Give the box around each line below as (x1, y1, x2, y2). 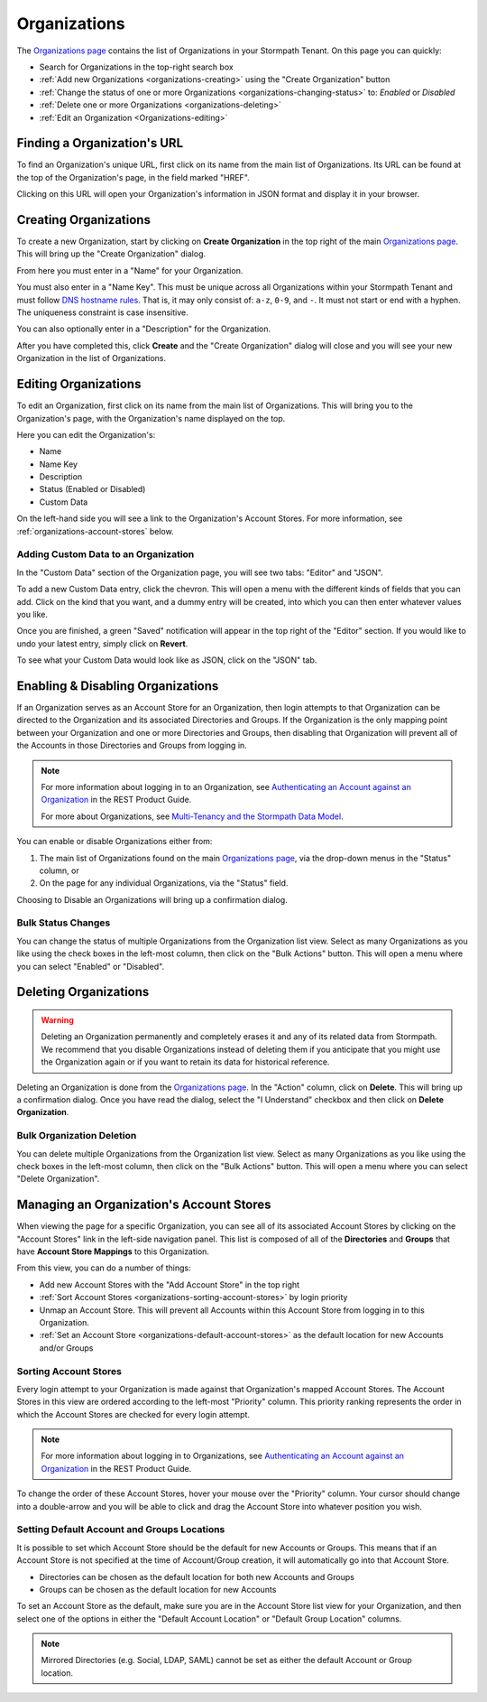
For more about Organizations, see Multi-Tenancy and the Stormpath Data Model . (41, 811, 344, 822)
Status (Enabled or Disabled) (39, 484, 146, 495)
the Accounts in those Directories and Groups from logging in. (16, 740, 247, 751)
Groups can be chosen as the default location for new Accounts (39, 1584, 277, 1595)
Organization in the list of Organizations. (16, 353, 167, 364)
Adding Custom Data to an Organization (16, 548, 195, 561)
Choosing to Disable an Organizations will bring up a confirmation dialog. (16, 894, 288, 905)
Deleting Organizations (16, 984, 150, 1000)
